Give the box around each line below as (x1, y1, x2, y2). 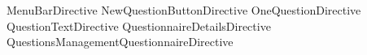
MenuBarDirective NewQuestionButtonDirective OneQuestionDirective (7, 2, 361, 18)
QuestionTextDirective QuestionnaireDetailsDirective (7, 17, 271, 34)
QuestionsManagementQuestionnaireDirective (7, 33, 234, 50)
